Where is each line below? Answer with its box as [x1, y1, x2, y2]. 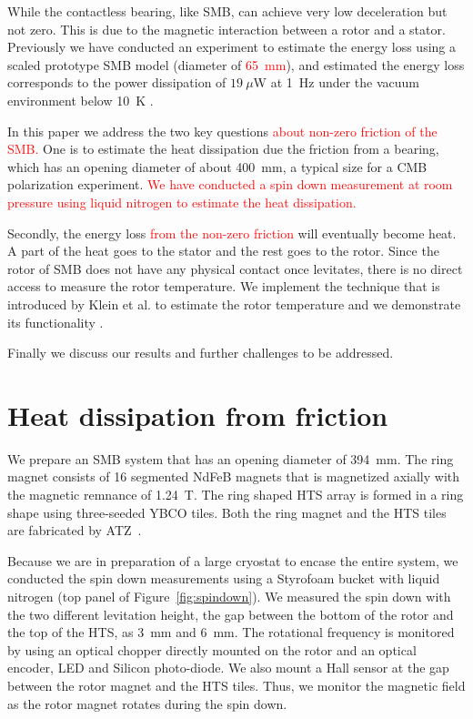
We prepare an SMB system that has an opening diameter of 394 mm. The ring [7, 449, 454, 468]
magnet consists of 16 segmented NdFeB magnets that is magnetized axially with [7, 467, 460, 486]
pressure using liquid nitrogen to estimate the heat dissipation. [7, 192, 357, 211]
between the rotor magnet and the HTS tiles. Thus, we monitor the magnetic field [7, 675, 466, 694]
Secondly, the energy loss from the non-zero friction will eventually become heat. [7, 223, 457, 242]
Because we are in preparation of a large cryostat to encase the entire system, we [7, 551, 458, 570]
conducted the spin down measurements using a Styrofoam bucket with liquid [7, 569, 440, 588]
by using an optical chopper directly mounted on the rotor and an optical [7, 640, 417, 659]
